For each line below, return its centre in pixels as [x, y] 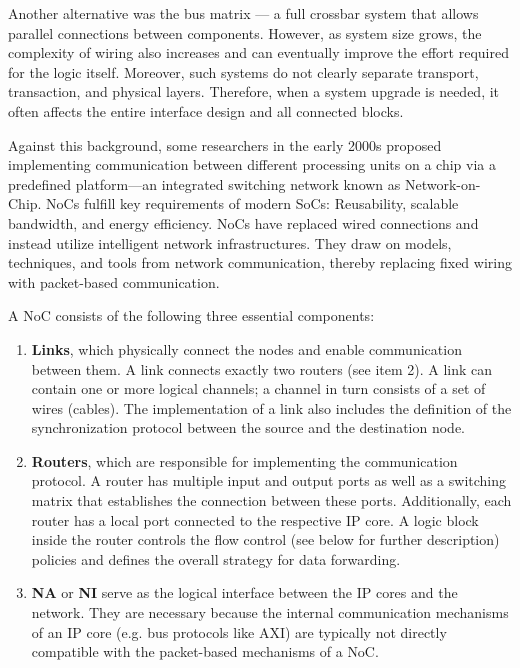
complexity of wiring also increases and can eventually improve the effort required [258, 52]
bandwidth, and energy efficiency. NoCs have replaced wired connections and [243, 222]
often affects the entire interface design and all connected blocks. [206, 110]
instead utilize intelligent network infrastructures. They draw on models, [230, 242]
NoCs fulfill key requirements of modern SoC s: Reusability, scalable [252, 203]
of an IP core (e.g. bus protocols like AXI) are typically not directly [239, 631]
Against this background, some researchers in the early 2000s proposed [225, 144]
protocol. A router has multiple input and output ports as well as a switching [269, 480]
